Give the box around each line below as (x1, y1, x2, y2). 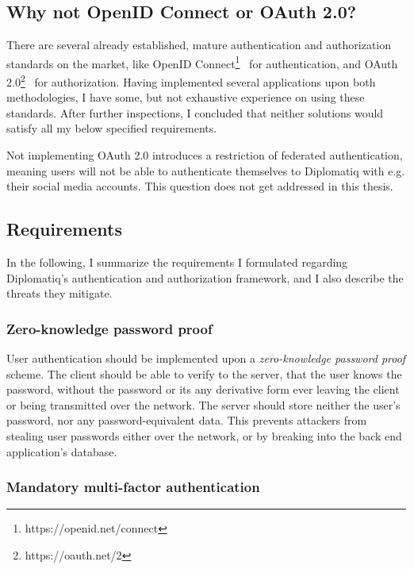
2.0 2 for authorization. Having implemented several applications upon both (6, 71, 376, 90)
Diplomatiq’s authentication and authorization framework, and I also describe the (6, 269, 404, 286)
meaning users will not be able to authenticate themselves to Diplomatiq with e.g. (6, 162, 405, 179)
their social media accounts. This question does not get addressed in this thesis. (6, 178, 393, 194)
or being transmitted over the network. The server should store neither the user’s (6, 396, 401, 413)
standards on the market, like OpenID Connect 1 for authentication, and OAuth (6, 52, 398, 71)
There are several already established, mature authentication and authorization (6, 37, 392, 53)
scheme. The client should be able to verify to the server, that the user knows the (6, 365, 402, 382)
